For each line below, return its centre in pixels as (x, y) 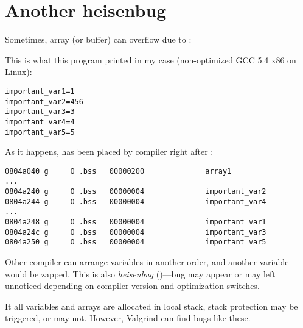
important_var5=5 (40, 132)
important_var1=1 (40, 91)
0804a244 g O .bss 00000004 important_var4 (136, 201)
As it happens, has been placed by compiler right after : (109, 152)
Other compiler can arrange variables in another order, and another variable (147, 262)
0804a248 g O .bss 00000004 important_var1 (136, 222)
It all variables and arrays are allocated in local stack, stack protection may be (151, 306)
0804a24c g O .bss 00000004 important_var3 (136, 232)
